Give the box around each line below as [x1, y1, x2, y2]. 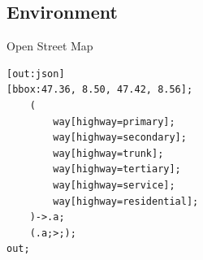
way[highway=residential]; [53, 195, 199, 207]
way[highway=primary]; [53, 115, 175, 128]
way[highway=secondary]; [53, 132, 187, 144]
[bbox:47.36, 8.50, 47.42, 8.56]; [6, 84, 193, 96]
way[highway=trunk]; [53, 147, 164, 159]
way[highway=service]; [53, 179, 175, 191]
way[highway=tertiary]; [53, 163, 181, 175]
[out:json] [6, 67, 65, 80]
